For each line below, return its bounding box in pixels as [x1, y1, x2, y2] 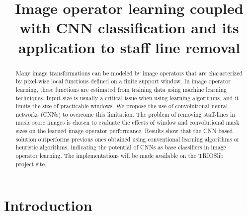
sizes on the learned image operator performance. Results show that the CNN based [15, 127, 233, 135]
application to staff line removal [18, 37, 241, 57]
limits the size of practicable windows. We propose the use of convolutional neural [15, 102, 228, 110]
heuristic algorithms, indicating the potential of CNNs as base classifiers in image [15, 143, 226, 151]
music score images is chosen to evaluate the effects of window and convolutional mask [15, 118, 240, 127]
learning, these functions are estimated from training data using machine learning [15, 85, 227, 93]
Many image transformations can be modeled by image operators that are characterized [15, 69, 243, 77]
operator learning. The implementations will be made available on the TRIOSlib [15, 151, 224, 160]
